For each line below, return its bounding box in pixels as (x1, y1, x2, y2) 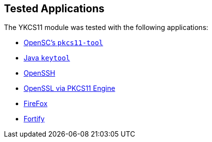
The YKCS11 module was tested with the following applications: (4, 23, 209, 32)
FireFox (24, 99, 48, 108)
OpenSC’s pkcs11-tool (24, 38, 103, 47)
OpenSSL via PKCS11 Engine (24, 84, 116, 93)
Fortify (24, 114, 45, 123)
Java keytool (24, 54, 70, 62)
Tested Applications (4, 2, 105, 15)
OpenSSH (24, 69, 56, 78)
